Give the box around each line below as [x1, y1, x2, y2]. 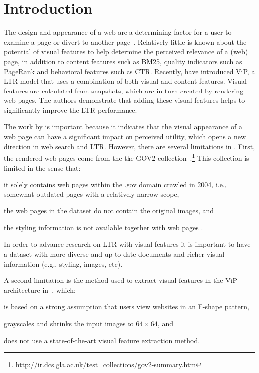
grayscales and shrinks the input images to [4, 318, 134, 329]
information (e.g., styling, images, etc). [4, 258, 123, 269]
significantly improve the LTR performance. [4, 104, 137, 115]
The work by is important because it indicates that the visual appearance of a [4, 121, 242, 132]
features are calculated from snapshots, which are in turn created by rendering [4, 85, 244, 95]
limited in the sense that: [4, 162, 81, 173]
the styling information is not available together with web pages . [4, 222, 203, 232]
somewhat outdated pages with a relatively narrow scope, [4, 188, 179, 199]
